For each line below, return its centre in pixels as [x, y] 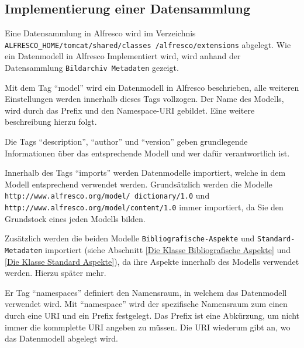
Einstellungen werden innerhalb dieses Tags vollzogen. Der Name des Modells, [144, 99]
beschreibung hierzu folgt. [51, 122]
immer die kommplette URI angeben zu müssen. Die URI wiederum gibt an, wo [148, 327]
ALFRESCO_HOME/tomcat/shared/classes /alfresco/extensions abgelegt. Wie [148, 44]
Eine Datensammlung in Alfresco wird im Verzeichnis [100, 33]
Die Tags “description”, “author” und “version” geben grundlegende [126, 141]
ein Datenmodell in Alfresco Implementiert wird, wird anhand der [123, 56]
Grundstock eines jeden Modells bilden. [75, 218]
